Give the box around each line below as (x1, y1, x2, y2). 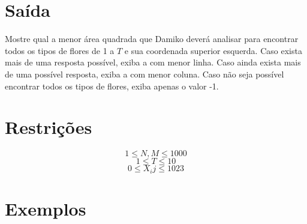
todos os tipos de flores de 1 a (5, 44, 115, 56)
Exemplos (5, 196, 86, 220)
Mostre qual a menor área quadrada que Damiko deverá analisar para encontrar (5, 32, 299, 45)
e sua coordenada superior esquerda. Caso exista (124, 44, 302, 56)
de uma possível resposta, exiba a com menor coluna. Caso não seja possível (5, 67, 284, 80)
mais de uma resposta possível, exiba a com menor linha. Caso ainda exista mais (5, 56, 301, 68)
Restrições (5, 115, 92, 139)
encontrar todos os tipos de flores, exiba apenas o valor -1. (5, 79, 219, 92)
